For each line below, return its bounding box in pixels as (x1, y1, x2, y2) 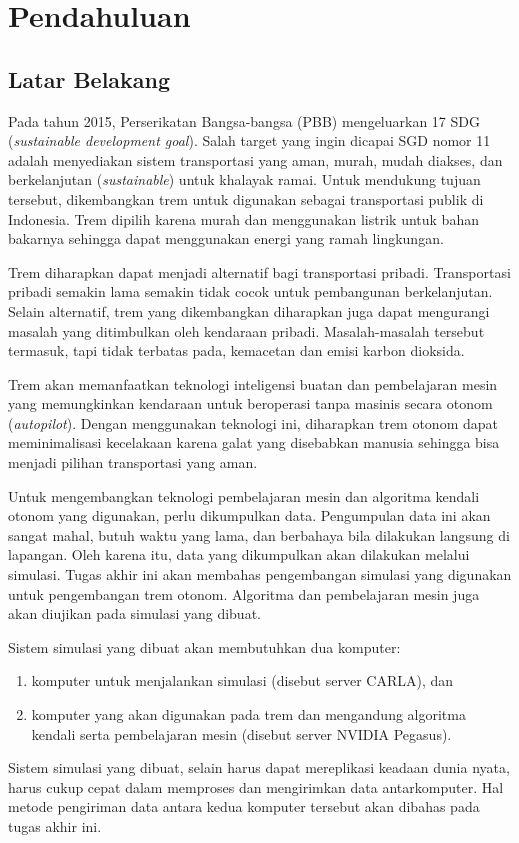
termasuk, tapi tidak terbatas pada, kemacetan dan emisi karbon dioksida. (8, 340, 465, 361)
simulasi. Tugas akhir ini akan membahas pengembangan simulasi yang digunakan (8, 564, 512, 585)
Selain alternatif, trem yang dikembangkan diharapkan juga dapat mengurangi (8, 300, 490, 321)
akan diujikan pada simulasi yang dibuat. (8, 603, 261, 624)
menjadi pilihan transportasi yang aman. (8, 452, 258, 473)
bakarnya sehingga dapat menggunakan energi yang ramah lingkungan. (8, 228, 444, 249)
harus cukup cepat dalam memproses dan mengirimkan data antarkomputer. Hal (8, 776, 504, 797)
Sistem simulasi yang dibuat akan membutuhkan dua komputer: (8, 636, 401, 657)
